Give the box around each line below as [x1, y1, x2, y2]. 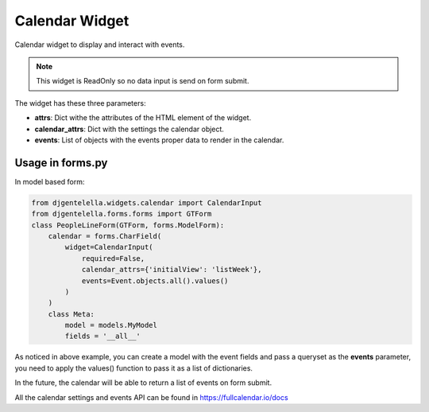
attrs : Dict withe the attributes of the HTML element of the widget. [34, 113, 252, 122]
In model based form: [14, 177, 85, 186]
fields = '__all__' [64, 332, 141, 341]
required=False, [81, 254, 145, 262]
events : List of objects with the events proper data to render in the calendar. [34, 135, 284, 145]
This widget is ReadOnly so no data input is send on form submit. [36, 76, 249, 86]
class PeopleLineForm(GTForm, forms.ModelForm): [31, 220, 225, 230]
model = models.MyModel [64, 321, 158, 330]
